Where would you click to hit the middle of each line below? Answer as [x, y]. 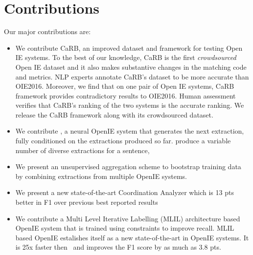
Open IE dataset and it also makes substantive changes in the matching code [131, 67]
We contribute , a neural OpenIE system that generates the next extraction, [130, 131]
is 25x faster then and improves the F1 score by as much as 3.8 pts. [118, 247]
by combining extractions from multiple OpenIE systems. [101, 176]
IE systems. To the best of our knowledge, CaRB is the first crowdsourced [126, 57]
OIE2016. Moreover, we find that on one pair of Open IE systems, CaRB [125, 86]
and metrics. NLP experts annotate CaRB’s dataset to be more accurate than [132, 76]
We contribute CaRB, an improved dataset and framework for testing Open [129, 48]
